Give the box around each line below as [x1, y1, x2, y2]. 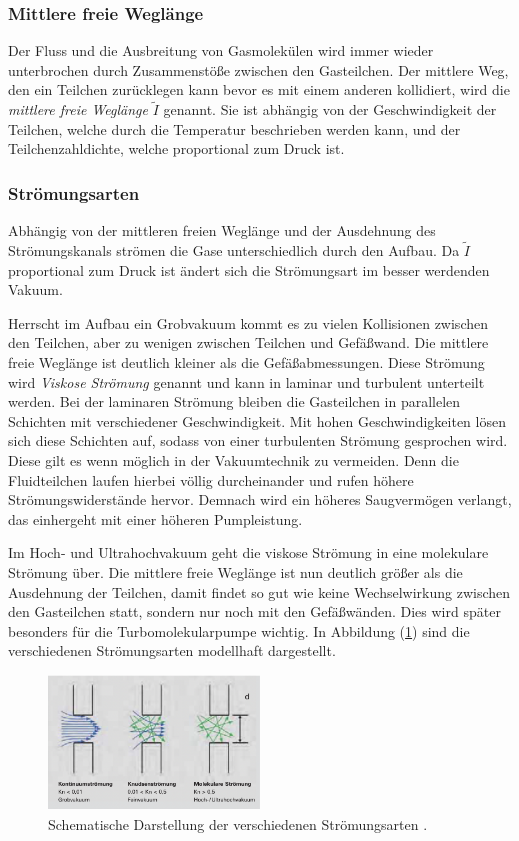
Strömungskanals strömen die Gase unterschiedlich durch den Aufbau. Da [8, 240, 460, 261]
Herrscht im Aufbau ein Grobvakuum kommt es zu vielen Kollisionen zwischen [8, 312, 488, 333]
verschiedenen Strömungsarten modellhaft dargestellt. [8, 640, 336, 661]
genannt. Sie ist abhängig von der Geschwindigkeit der [163, 99, 497, 120]
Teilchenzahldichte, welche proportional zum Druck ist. [8, 138, 345, 159]
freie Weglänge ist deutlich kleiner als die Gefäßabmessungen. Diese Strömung [8, 352, 485, 372]
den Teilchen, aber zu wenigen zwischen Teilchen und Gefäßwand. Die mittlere [8, 332, 489, 353]
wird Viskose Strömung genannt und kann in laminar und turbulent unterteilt [8, 371, 485, 392]
